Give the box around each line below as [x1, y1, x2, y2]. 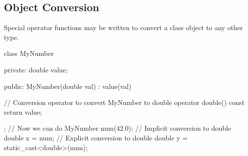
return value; [4, 106, 42, 117]
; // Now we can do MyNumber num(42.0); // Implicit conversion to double [4, 123, 231, 133]
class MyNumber [4, 48, 54, 58]
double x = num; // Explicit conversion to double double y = [4, 132, 188, 142]
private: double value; [4, 64, 68, 74]
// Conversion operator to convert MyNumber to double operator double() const [4, 97, 245, 107]
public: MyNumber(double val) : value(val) [4, 81, 132, 91]
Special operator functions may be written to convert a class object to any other [4, 22, 243, 33]
